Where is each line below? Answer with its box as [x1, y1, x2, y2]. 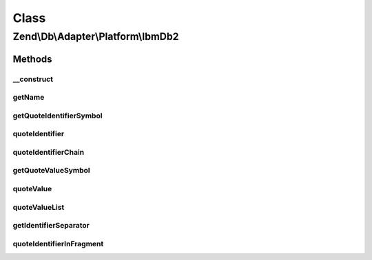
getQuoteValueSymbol [12, 166, 90, 175]
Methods [12, 53, 52, 65]
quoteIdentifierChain [12, 147, 85, 157]
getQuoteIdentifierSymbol [12, 111, 103, 120]
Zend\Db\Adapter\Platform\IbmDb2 [12, 30, 179, 43]
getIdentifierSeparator [12, 221, 90, 230]
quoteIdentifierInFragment [12, 239, 104, 248]
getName [12, 93, 45, 102]
